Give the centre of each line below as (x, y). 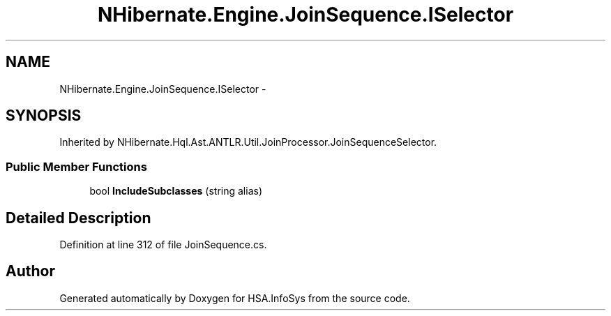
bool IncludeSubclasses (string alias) (176, 191)
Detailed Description (78, 218)
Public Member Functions (76, 166)
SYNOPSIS (44, 116)
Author (30, 271)
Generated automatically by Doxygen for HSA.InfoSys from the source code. (235, 298)
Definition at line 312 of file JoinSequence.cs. (163, 245)
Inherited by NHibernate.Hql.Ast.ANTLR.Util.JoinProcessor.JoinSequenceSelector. (248, 142)
